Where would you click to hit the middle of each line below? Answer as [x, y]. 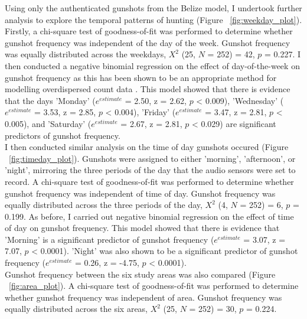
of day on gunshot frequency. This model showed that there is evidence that [142, 228]
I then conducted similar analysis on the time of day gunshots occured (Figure [147, 147]
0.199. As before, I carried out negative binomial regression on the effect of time [149, 216]
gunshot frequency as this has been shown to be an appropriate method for [141, 77]
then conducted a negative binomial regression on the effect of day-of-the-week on [152, 65]
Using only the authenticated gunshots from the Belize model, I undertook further [153, 8]
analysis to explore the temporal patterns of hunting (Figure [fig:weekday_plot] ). [153, 19]
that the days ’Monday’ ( [50, 100]
